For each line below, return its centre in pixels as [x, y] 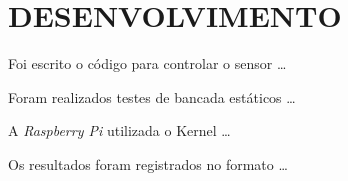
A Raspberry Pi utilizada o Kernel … [119, 130]
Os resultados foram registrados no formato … [148, 163]
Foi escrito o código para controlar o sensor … [147, 63]
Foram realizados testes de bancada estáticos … [152, 96]
